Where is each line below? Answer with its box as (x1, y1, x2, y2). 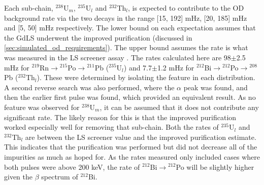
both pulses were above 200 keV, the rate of (4, 161, 140, 172)
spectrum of (41, 171, 78, 182)
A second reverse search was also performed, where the (4, 82, 175, 92)
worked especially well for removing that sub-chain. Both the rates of (4, 122, 219, 132)
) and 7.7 (123, 62, 152, 72)
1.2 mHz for (157, 62, 194, 72)
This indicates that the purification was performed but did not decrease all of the (4, 141, 257, 152)
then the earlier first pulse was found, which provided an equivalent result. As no (4, 92, 256, 102)
